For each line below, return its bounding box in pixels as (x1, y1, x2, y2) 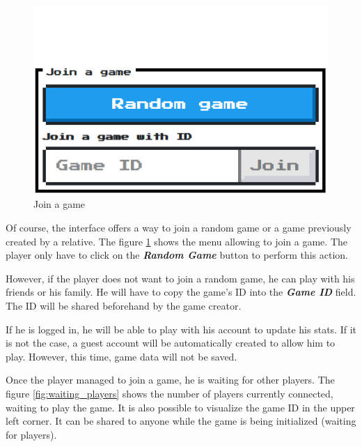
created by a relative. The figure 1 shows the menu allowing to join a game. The (6, 234, 347, 248)
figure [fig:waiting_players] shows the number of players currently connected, (6, 386, 333, 400)
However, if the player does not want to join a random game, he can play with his (6, 271, 355, 285)
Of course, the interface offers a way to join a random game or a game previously (6, 220, 352, 234)
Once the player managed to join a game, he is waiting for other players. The (6, 372, 335, 387)
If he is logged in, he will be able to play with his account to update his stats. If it (6, 321, 356, 336)
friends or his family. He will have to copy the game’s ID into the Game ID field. (6, 285, 356, 299)
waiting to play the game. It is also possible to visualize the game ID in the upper (6, 400, 355, 414)
